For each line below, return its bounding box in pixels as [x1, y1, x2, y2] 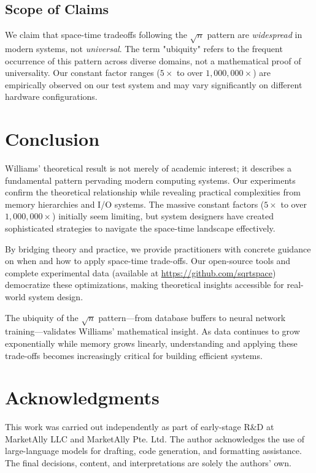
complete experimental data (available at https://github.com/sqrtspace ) [5, 266, 276, 279]
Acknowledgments [5, 385, 160, 410]
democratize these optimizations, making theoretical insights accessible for [5, 278, 284, 291]
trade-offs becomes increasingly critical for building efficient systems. [5, 349, 263, 361]
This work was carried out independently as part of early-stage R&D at [5, 420, 274, 433]
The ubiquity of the [5, 311, 79, 324]
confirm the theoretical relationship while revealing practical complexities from [5, 186, 301, 199]
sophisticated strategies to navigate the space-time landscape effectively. [5, 222, 276, 235]
